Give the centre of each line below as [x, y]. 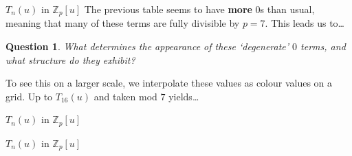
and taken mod [125, 96]
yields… [184, 96]
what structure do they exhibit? [70, 59]
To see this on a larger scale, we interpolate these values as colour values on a [169, 83]
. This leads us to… [305, 23]
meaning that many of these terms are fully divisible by [123, 23]
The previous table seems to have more [168, 9]
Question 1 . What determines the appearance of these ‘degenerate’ [147, 46]
